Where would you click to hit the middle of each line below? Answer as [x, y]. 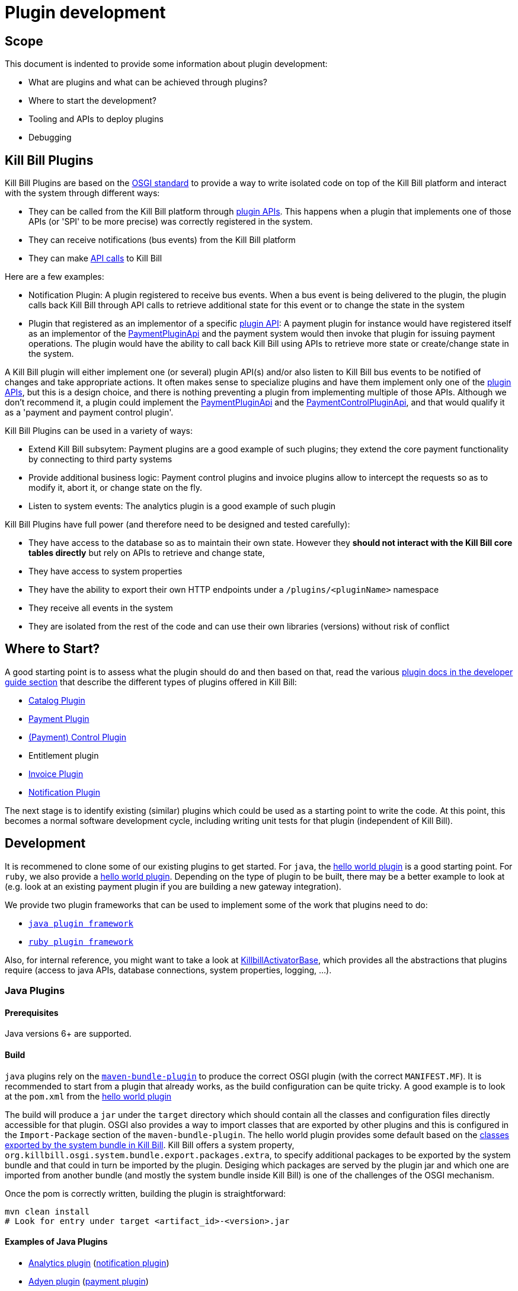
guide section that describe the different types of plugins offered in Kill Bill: [151, 682]
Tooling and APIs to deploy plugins [96, 119]
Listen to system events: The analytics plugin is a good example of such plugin [182, 506]
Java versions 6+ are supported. [68, 1034]
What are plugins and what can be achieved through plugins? [148, 82]
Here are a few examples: [55, 277]
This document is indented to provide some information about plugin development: [166, 64]
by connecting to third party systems [100, 459]
